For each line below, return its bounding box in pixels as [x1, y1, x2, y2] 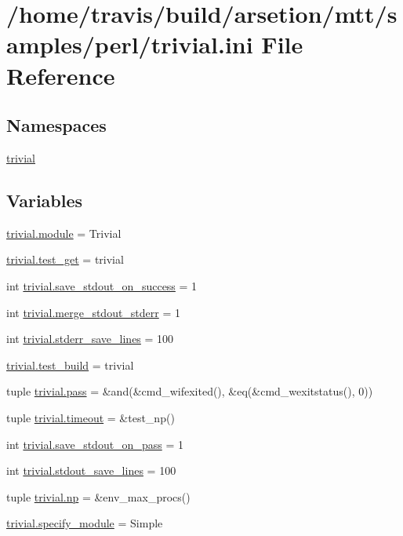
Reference [6, 59, 115, 91]
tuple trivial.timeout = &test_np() [6, 409, 175, 425]
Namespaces [6, 113, 107, 137]
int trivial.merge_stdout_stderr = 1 [6, 304, 181, 320]
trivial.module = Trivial [6, 224, 122, 241]
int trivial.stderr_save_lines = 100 [6, 330, 174, 347]
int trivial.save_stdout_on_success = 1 [6, 277, 198, 294]
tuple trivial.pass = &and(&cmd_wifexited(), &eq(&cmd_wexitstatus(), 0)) [6, 383, 373, 399]
